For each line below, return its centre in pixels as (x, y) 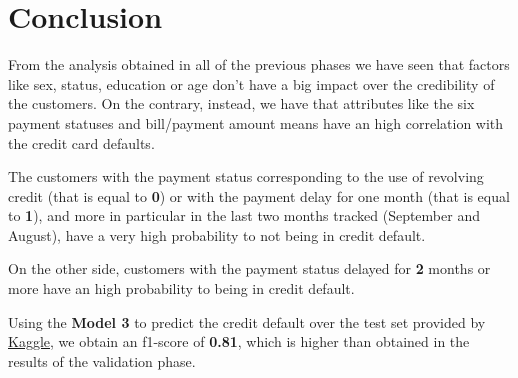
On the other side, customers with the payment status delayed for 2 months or (249, 268)
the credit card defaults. (81, 142)
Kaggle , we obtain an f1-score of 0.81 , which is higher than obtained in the (239, 341)
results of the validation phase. (102, 360)
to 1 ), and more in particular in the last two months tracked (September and (244, 215)
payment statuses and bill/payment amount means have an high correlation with (256, 122)
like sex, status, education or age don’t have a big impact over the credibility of (251, 83)
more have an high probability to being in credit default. (181, 288)
